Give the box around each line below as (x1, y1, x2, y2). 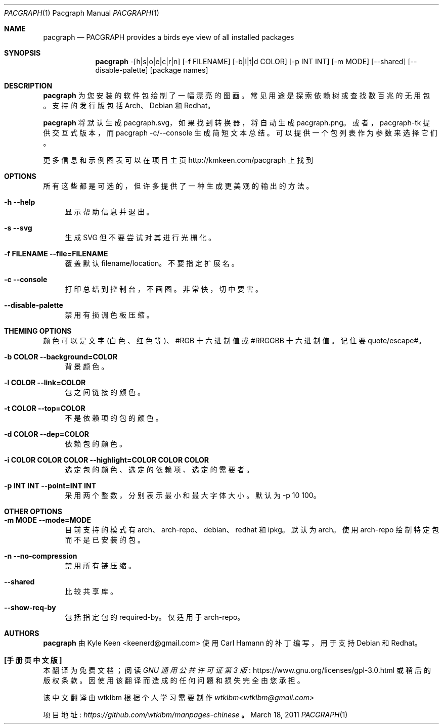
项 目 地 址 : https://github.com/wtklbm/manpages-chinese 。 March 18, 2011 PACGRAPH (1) (43, 710, 348, 719)
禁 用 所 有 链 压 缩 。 (65, 561, 136, 570)
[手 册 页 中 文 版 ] (4, 656, 62, 664)
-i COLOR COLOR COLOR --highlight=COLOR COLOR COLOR (4, 456, 209, 464)
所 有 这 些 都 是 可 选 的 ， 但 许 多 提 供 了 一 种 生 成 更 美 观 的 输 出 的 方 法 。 (43, 181, 314, 190)
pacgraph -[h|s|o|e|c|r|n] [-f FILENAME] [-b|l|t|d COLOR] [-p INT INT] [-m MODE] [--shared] (95, 57, 406, 66)
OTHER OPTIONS (4, 507, 62, 516)
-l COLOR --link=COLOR (4, 378, 86, 387)
